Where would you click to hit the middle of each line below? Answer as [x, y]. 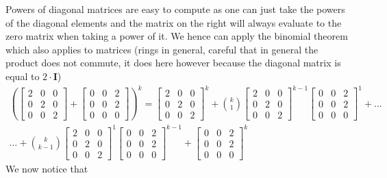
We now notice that [47, 168]
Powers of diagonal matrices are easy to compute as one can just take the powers [175, 9]
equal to [23, 76]
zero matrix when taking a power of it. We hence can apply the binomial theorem [177, 36]
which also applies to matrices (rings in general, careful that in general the [162, 49]
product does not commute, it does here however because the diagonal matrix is [173, 63]
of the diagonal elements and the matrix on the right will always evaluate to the [174, 22]
